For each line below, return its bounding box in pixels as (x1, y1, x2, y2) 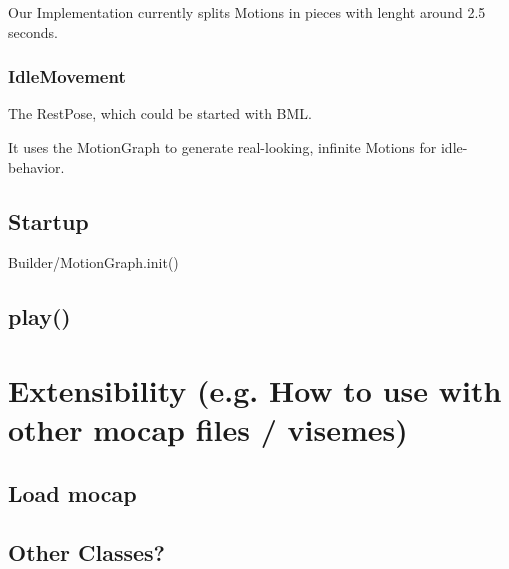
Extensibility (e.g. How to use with (8, 369, 502, 410)
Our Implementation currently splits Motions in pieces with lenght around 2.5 (8, 2, 486, 22)
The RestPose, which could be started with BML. (8, 103, 312, 124)
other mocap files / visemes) (8, 409, 408, 450)
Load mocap (8, 477, 137, 508)
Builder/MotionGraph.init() (8, 252, 179, 273)
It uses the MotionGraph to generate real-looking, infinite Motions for (8, 137, 437, 157)
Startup (8, 205, 89, 236)
